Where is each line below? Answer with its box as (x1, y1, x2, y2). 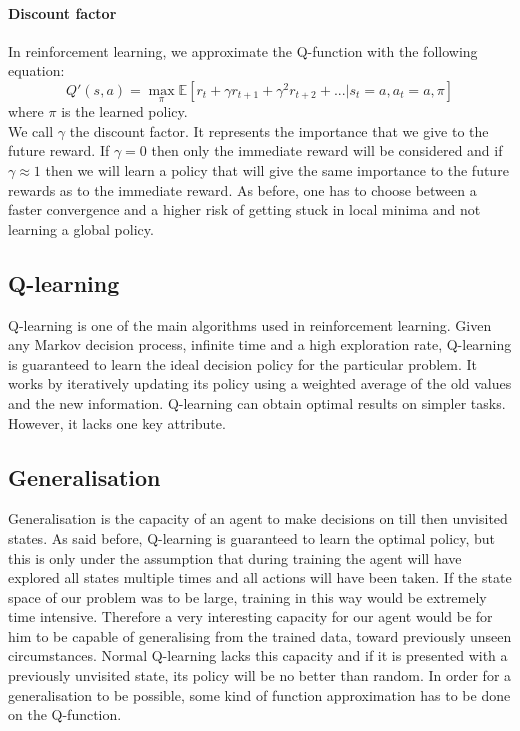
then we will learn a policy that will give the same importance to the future (45, 159, 509, 180)
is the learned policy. (61, 101, 188, 122)
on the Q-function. (8, 704, 122, 725)
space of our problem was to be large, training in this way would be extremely (8, 586, 487, 607)
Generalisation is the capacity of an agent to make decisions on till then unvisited (8, 508, 508, 529)
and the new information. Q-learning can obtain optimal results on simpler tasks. (8, 392, 506, 413)
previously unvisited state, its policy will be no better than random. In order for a (8, 665, 512, 686)
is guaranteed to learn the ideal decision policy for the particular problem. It (8, 353, 478, 374)
